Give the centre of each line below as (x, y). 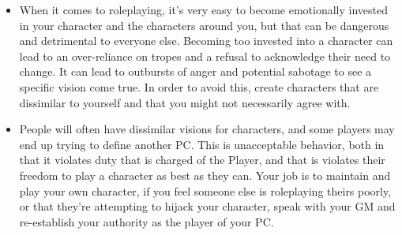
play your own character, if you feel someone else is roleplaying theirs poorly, (205, 190)
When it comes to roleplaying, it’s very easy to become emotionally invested (204, 9)
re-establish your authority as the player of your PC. (147, 221)
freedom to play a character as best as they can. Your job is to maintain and (205, 175)
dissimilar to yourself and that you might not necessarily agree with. (185, 102)
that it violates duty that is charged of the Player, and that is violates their (202, 160)
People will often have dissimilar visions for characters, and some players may (207, 129)
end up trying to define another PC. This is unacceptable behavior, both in (202, 144)
